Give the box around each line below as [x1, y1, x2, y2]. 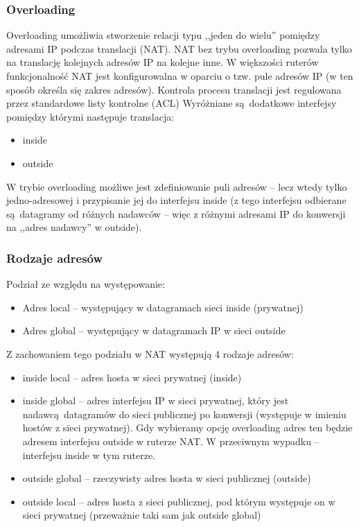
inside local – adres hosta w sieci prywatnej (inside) [22, 370, 242, 384]
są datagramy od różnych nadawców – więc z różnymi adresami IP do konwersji [6, 206, 346, 221]
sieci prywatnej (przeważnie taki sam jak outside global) [22, 508, 261, 522]
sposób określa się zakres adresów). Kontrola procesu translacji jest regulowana [6, 82, 342, 96]
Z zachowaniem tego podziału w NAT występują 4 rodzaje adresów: [6, 346, 294, 361]
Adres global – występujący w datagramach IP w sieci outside [22, 323, 286, 338]
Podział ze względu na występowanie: [6, 277, 165, 291]
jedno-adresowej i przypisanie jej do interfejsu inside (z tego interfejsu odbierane [6, 193, 347, 207]
